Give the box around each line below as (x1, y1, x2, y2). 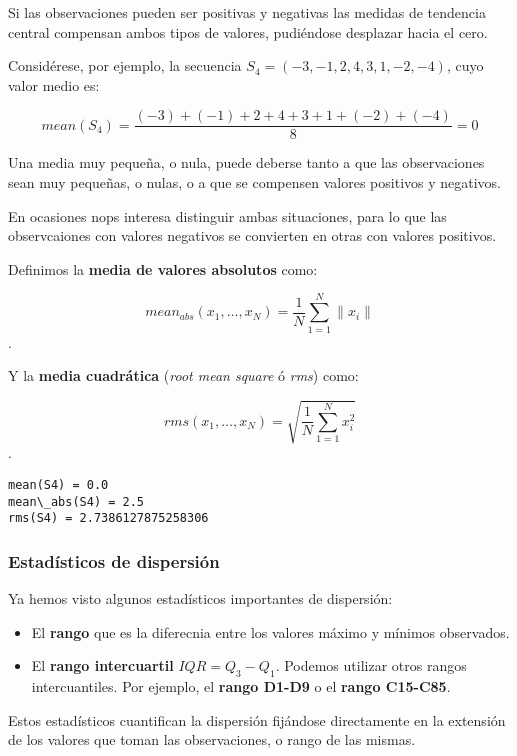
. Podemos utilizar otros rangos (275, 655, 467, 676)
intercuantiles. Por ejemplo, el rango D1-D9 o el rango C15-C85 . (31, 676, 451, 697)
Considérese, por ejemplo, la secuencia (8, 55, 242, 76)
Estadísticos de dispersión (8, 548, 220, 573)
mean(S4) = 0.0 (8, 477, 109, 492)
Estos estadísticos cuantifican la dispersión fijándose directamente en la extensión (8, 709, 506, 730)
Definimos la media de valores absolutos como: (8, 258, 318, 279)
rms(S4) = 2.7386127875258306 (8, 511, 209, 526)
